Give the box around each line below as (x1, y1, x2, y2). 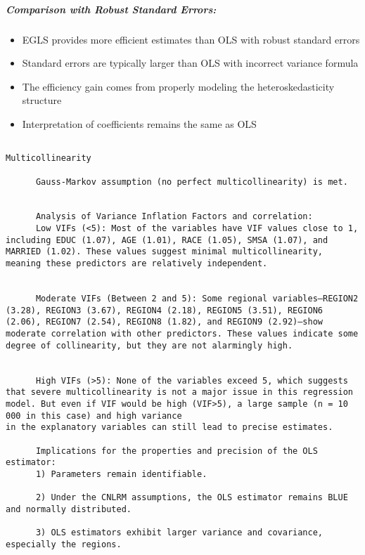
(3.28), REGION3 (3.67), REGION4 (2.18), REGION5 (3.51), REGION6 (6, 305, 324, 315)
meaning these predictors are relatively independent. (6, 259, 268, 269)
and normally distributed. (6, 504, 132, 514)
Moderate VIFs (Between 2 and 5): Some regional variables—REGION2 (35, 294, 359, 304)
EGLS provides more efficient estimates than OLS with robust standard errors (22, 32, 360, 46)
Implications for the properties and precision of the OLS (35, 445, 318, 456)
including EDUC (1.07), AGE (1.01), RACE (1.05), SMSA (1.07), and (6, 235, 328, 245)
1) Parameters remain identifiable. (35, 469, 207, 479)
